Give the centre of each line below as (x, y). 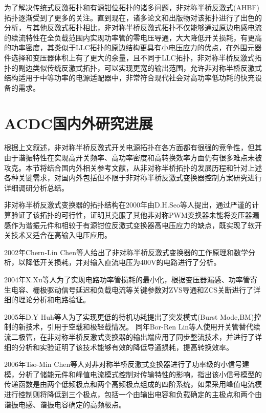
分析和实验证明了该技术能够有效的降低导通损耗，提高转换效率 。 (126, 347)
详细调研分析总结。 (36, 187)
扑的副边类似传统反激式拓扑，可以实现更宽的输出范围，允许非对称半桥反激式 (133, 67)
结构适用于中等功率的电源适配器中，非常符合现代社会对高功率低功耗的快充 (129, 78)
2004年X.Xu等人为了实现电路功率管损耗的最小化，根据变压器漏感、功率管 (127, 279)
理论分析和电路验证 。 (54, 300)
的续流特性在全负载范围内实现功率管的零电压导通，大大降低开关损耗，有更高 (133, 37)
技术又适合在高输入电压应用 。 (61, 235)
